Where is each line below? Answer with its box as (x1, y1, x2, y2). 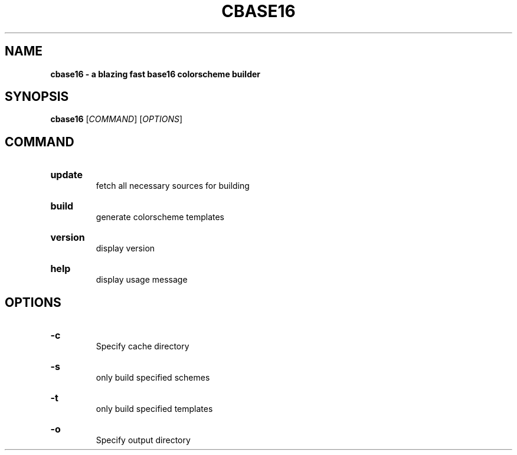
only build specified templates (96, 404, 213, 414)
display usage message (96, 274, 188, 285)
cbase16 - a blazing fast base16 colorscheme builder (50, 68, 261, 79)
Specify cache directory (96, 341, 189, 352)
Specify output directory (96, 435, 191, 446)
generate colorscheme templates (96, 212, 224, 222)
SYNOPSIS (5, 89, 69, 104)
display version (96, 243, 155, 254)
